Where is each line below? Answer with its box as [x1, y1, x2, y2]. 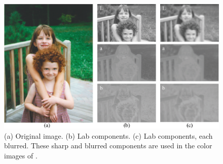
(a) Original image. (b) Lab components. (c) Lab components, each [4, 130, 213, 141]
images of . [4, 150, 38, 160]
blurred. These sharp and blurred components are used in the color [4, 140, 212, 151]
